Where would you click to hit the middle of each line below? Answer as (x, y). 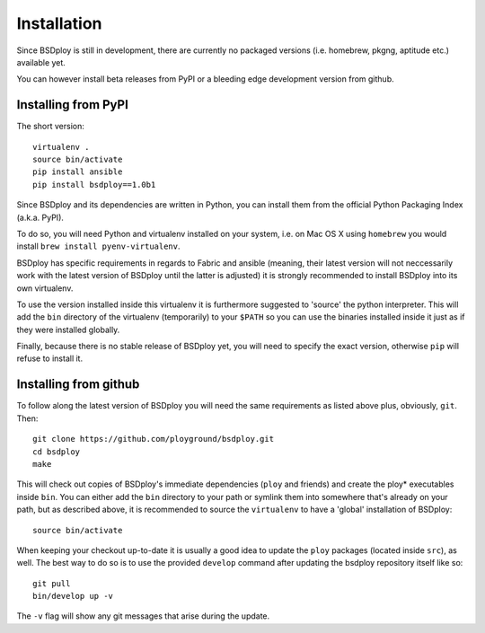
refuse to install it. (50, 358)
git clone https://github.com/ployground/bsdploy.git (153, 439)
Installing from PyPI (73, 105)
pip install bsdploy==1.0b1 (94, 185)
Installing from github (78, 385)
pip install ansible (78, 172)
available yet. (41, 62)
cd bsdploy (57, 452)
